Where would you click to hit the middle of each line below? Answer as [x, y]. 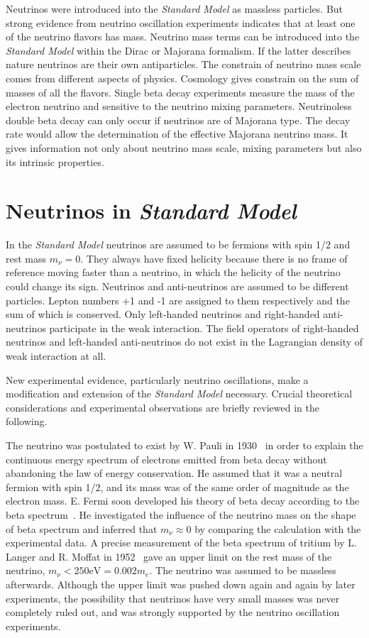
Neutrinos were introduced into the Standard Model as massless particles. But [175, 9]
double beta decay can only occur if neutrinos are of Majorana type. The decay [178, 120]
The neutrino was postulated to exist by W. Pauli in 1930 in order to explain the [184, 445]
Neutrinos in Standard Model [151, 211]
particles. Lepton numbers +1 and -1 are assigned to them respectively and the [178, 300]
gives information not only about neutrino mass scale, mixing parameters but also [184, 147]
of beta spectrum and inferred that [82, 528]
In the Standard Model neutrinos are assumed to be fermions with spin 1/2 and [178, 244]
